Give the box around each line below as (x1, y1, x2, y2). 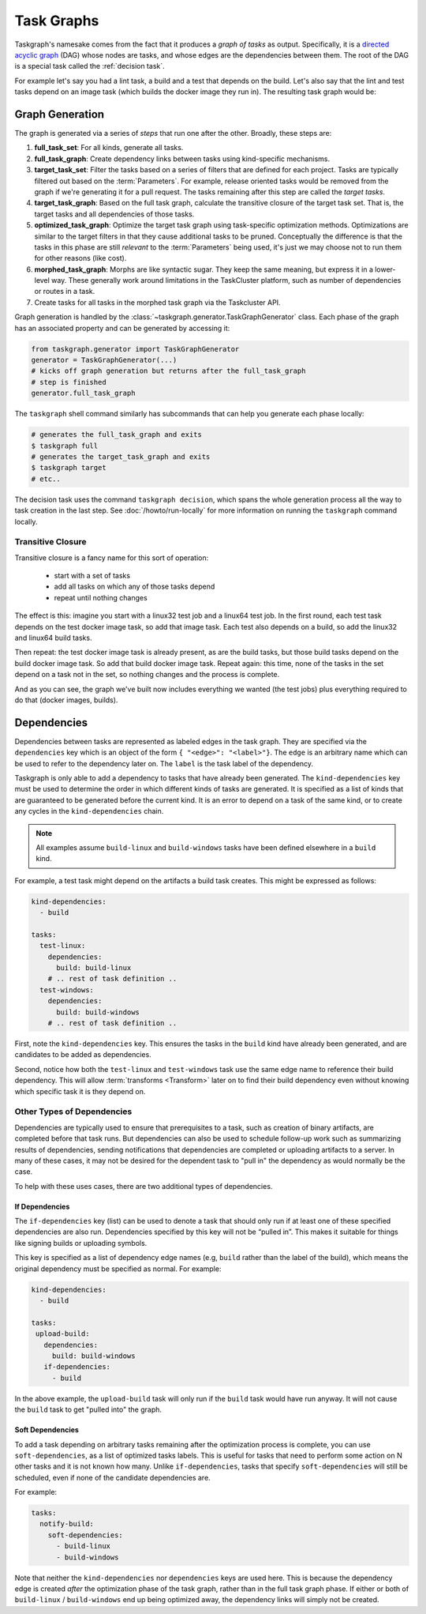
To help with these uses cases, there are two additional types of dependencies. (14, 1181, 273, 1191)
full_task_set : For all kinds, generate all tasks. (34, 143, 184, 152)
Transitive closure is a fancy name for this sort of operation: (14, 553, 209, 562)
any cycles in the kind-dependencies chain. (14, 807, 164, 816)
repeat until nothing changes (54, 593, 148, 602)
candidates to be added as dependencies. (14, 1050, 151, 1059)
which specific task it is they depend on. (14, 1086, 146, 1096)
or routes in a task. (34, 287, 95, 296)
